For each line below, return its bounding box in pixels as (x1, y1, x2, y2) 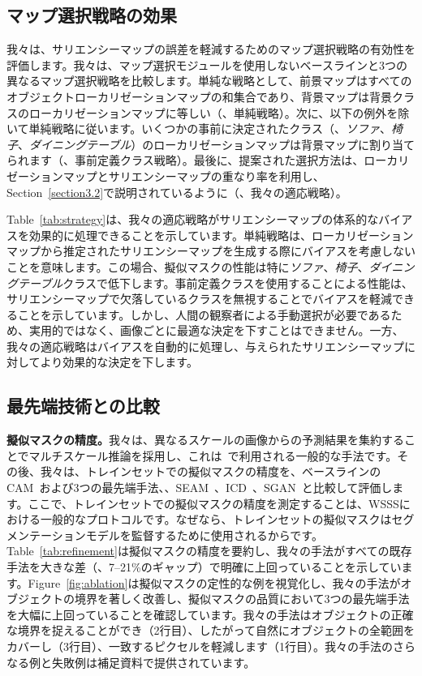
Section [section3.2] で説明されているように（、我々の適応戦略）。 (6, 183, 347, 200)
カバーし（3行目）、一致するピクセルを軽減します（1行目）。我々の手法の (6, 638, 393, 654)
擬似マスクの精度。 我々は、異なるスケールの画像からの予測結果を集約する (6, 431, 404, 448)
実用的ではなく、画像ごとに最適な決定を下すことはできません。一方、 (28, 322, 404, 339)
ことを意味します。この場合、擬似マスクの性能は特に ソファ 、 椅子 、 (6, 258, 369, 275)
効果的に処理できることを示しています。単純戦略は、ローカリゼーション (28, 226, 414, 243)
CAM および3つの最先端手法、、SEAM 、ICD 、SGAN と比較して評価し (6, 479, 393, 496)
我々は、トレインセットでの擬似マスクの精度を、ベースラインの (40, 463, 381, 480)
